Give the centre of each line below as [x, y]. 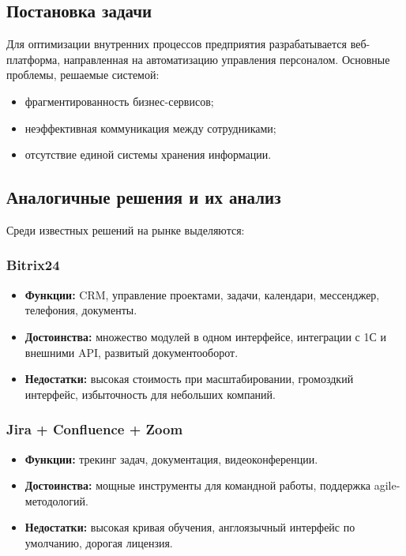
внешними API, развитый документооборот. [132, 352]
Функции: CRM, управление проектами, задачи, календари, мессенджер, [202, 294]
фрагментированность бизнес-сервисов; [119, 101]
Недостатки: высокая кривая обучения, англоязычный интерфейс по [190, 527]
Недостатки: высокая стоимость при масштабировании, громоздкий [189, 379]
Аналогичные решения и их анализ [144, 197]
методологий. [56, 500]
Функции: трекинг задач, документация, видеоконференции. [171, 458]
